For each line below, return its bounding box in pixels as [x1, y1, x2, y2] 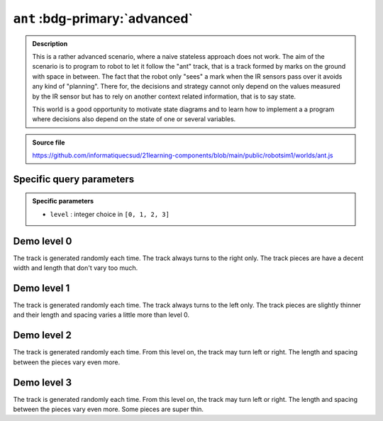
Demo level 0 [13, 235, 72, 247]
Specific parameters [32, 197, 94, 206]
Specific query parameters [13, 173, 135, 185]
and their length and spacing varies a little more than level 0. [13, 310, 190, 319]
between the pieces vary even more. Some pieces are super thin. [13, 405, 204, 414]
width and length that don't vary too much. [13, 264, 138, 272]
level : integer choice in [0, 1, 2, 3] [50, 210, 170, 218]
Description [32, 39, 68, 47]
